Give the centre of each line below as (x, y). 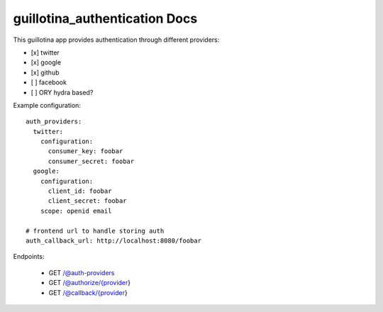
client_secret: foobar (87, 201)
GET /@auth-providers (82, 272)
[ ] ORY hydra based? (62, 92)
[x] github (45, 72)
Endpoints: (29, 257)
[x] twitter (45, 52)
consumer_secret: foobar (91, 161)
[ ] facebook (49, 82)
